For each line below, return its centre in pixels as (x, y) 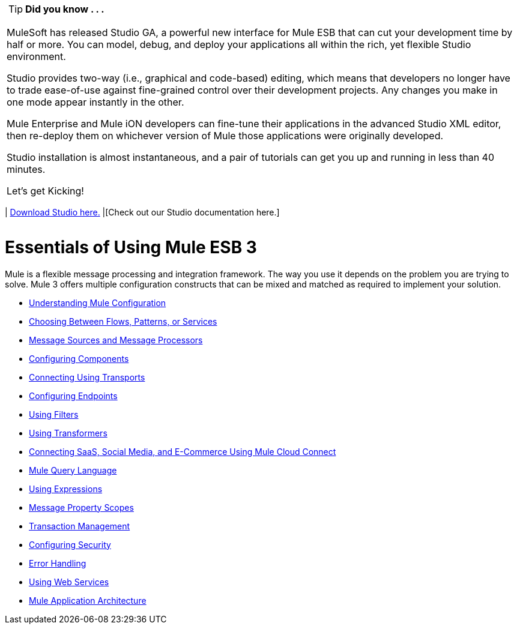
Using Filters (54, 414)
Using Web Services (69, 582)
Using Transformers (68, 433)
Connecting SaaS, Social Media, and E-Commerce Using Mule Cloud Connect (183, 451)
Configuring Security (70, 544)
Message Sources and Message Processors (116, 340)
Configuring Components (79, 358)
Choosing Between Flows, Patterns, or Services (123, 321)
